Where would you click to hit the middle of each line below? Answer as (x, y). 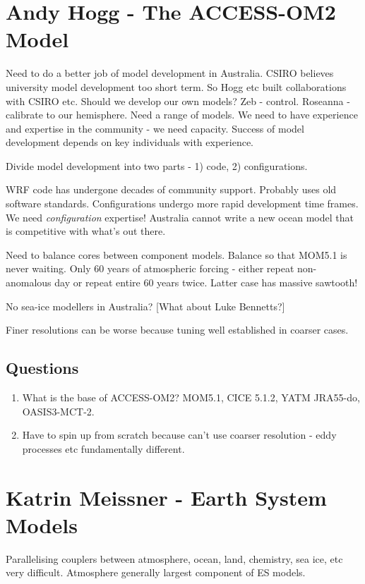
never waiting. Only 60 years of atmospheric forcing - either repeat (150, 268)
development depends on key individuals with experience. (130, 142)
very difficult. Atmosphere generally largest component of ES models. (156, 572)
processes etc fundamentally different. (103, 448)
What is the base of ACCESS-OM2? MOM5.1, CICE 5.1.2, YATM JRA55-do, (191, 397)
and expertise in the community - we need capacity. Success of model (155, 128)
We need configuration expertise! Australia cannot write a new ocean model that (180, 217)
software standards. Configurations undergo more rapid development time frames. (182, 203)
